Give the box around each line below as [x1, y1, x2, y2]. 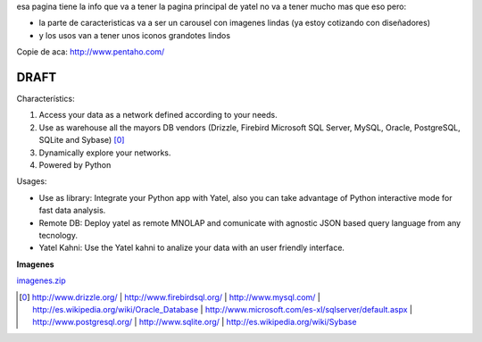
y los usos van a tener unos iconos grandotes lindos [38, 29, 231, 40]
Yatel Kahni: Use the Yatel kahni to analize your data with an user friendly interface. [38, 242, 345, 254]
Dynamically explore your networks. [38, 147, 171, 158]
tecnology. [38, 229, 78, 240]
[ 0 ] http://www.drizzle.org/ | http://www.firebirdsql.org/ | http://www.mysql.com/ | [19, 291, 320, 303]
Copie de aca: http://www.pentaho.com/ [16, 46, 165, 57]
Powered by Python [38, 160, 112, 171]
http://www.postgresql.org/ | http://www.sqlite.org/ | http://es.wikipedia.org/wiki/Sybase [32, 317, 357, 328]
